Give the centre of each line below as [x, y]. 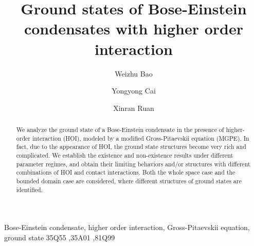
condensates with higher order [134, 29]
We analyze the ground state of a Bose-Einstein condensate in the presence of [120, 130]
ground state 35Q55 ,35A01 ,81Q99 [60, 237]
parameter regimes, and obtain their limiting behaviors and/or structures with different [133, 164]
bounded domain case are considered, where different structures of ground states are [129, 181]
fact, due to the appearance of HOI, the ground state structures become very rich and [131, 147]
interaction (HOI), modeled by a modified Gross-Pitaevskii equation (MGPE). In [141, 138]
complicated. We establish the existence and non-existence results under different [125, 155]
